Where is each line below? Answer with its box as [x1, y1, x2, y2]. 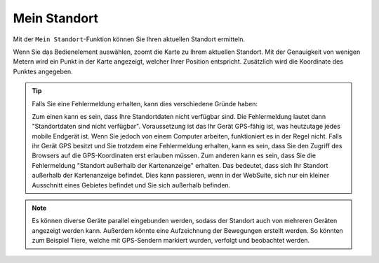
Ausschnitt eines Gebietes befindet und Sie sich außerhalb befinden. [32, 180, 231, 189]
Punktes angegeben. [13, 67, 73, 76]
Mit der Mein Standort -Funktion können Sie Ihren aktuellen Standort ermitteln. [13, 35, 246, 43]
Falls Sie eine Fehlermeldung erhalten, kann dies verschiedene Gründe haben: [32, 99, 258, 108]
